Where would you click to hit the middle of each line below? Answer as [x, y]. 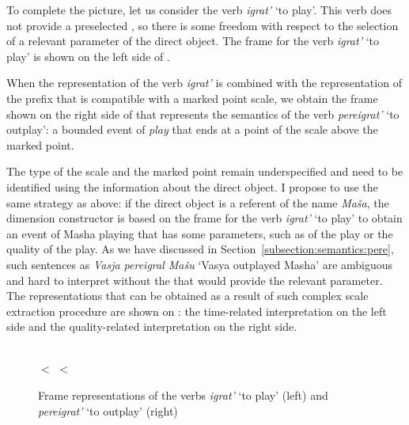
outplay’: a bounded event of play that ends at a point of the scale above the [192, 129]
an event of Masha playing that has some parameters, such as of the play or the [200, 233]
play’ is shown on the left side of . [88, 56]
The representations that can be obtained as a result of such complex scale [187, 296]
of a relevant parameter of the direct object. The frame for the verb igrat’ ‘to [193, 41]
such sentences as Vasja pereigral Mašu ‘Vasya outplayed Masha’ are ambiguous [200, 264]
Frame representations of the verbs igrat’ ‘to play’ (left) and [183, 395]
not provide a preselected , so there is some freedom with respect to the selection [203, 25]
